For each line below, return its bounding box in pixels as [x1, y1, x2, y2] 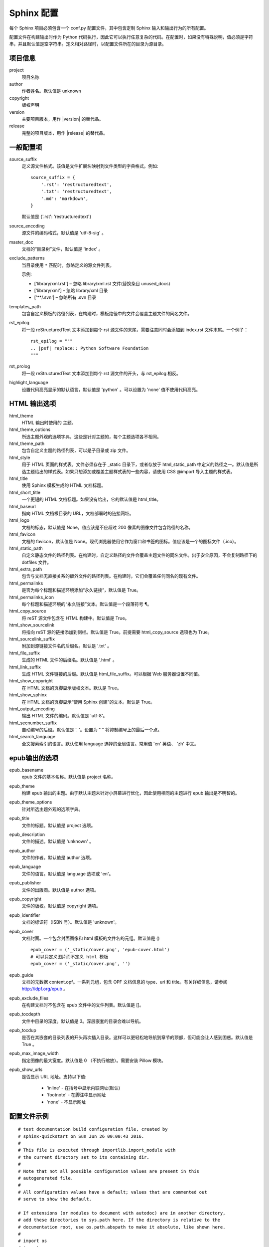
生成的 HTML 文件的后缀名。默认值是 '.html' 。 [21, 657, 117, 663]
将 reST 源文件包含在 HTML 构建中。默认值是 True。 [21, 615, 130, 621]
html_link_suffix [9, 664, 41, 670]
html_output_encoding [9, 706, 55, 712]
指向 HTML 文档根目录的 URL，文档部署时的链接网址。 [21, 510, 134, 516]
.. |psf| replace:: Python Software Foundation [30, 345, 149, 351]
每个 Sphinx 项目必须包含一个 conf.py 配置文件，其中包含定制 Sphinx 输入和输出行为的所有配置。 [9, 25, 209, 31]
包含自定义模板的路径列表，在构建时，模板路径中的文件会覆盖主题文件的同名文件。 [21, 311, 192, 317]
